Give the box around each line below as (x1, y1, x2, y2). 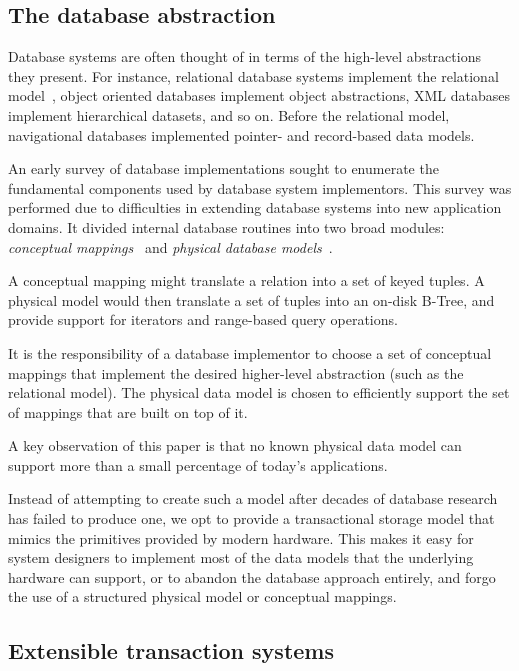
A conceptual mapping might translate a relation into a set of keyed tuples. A (8, 270, 485, 291)
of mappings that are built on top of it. (8, 401, 248, 422)
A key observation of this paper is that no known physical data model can (8, 435, 462, 456)
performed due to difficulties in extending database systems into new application (8, 197, 502, 218)
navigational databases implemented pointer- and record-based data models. (8, 124, 475, 145)
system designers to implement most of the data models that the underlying (8, 547, 474, 568)
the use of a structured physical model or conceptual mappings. (8, 586, 397, 607)
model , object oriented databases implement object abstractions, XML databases (8, 85, 511, 106)
